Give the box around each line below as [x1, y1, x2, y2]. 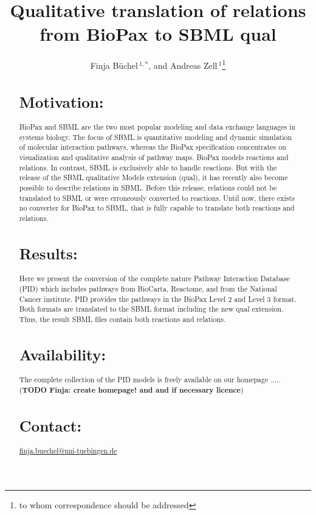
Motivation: [19, 91, 104, 112]
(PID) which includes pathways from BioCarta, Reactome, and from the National [19, 283, 277, 293]
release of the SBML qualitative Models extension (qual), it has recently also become [19, 172, 288, 183]
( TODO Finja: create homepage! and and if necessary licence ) [19, 384, 244, 395]
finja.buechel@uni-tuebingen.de [19, 445, 117, 455]
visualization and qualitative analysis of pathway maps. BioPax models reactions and [19, 152, 289, 163]
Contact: [19, 415, 82, 436]
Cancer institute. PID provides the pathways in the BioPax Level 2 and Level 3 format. [19, 293, 297, 304]
